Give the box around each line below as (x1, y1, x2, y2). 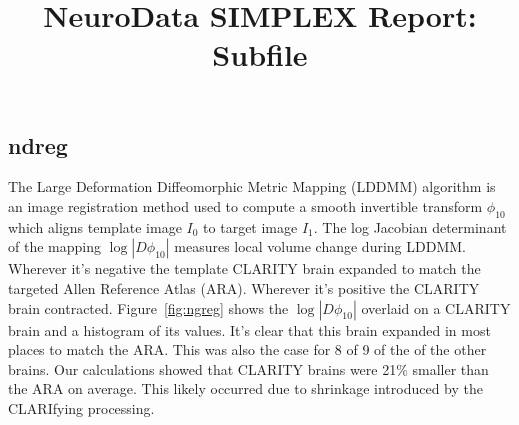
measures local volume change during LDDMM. (174, 236, 466, 257)
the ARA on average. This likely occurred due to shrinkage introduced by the (8, 378, 483, 399)
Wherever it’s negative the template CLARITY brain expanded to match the (8, 258, 481, 279)
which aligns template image (8, 216, 182, 237)
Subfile (212, 34, 308, 75)
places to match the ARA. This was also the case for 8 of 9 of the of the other (8, 339, 487, 360)
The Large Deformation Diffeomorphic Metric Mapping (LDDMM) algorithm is (8, 176, 496, 197)
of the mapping (8, 236, 101, 257)
